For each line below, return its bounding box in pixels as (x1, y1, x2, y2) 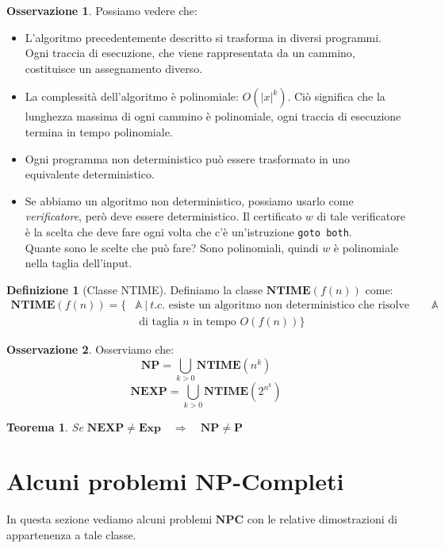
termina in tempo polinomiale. (25, 123, 173, 140)
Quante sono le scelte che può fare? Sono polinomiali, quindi (25, 239, 319, 255)
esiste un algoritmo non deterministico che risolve (168, 300, 409, 312)
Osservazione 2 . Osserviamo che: (6, 341, 175, 358)
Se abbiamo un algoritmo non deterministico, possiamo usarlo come (25, 192, 354, 209)
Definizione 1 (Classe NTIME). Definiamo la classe (6, 281, 263, 297)
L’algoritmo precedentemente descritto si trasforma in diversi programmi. (25, 29, 382, 45)
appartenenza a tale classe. (6, 527, 136, 542)
